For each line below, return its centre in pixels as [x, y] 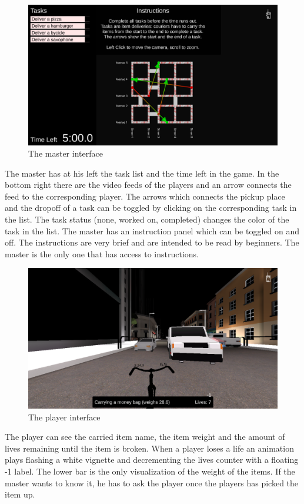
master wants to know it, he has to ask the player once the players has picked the [152, 483]
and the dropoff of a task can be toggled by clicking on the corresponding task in [151, 208]
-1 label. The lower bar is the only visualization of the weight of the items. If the [150, 471]
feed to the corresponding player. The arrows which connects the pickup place [145, 196]
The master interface [66, 153]
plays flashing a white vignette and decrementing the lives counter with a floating [152, 460]
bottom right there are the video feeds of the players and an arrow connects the [148, 185]
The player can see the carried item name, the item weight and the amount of [145, 437]
